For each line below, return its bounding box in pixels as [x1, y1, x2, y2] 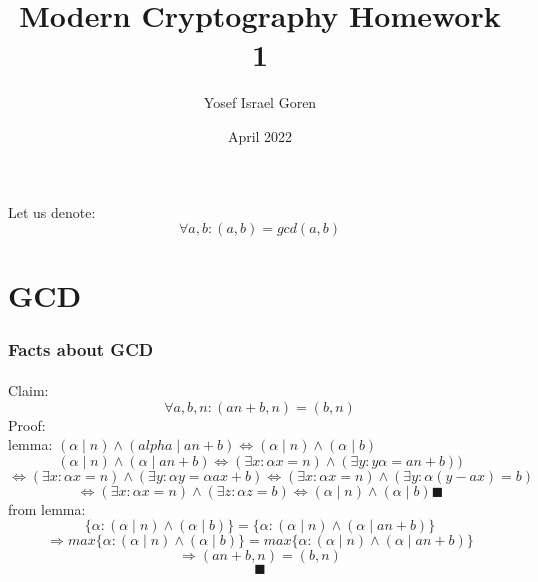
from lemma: [8, 498, 86, 519]
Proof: [8, 414, 46, 435]
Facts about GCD [8, 337, 154, 362]
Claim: [8, 379, 49, 400]
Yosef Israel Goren [203, 92, 317, 113]
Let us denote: [8, 201, 96, 222]
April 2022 [227, 125, 293, 146]
